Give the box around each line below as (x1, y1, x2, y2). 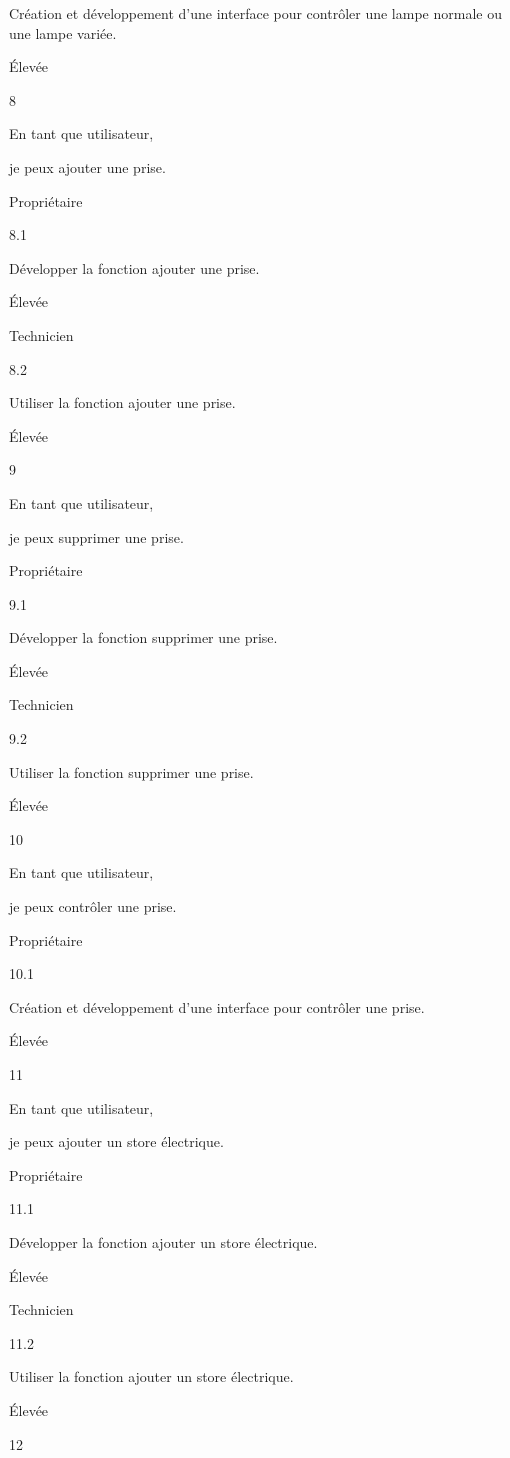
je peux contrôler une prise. (9, 896, 177, 917)
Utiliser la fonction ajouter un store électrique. (9, 1366, 294, 1387)
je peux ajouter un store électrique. (9, 1131, 224, 1152)
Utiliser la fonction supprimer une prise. (9, 761, 254, 782)
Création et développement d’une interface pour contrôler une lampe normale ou (9, 3, 502, 23)
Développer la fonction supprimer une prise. (9, 627, 278, 648)
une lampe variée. (9, 22, 117, 43)
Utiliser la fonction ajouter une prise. (9, 392, 236, 413)
